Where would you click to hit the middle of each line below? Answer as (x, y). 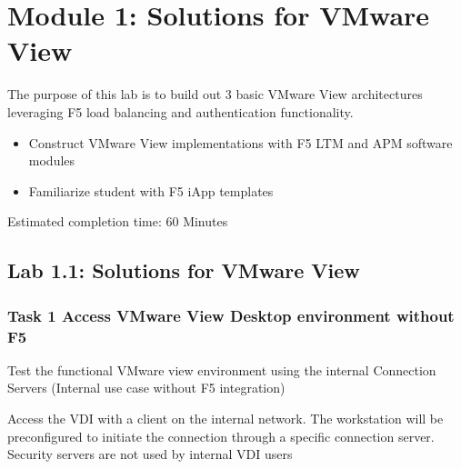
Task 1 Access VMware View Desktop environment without (231, 315)
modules (52, 160)
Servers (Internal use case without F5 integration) (146, 388)
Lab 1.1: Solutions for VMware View (184, 270)
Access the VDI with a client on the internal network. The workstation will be (225, 418)
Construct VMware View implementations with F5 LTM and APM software (241, 142)
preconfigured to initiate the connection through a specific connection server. (221, 436)
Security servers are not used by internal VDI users (150, 454)
